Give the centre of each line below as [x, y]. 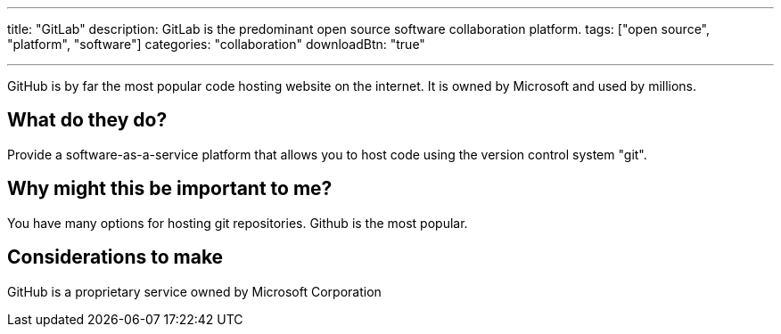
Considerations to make [115, 257]
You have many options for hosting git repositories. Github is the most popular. [238, 223]
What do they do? [87, 120]
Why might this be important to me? [170, 189]
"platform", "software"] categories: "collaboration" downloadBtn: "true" [216, 44]
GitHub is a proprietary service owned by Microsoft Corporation [194, 291]
